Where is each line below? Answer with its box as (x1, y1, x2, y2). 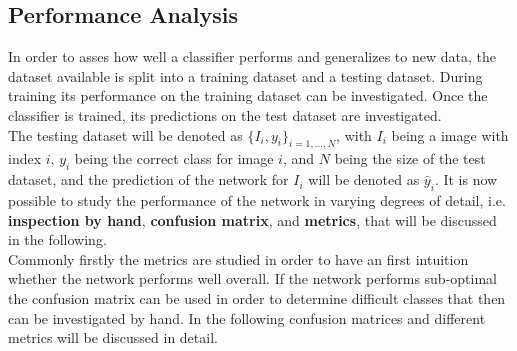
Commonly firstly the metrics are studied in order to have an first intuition (8, 248, 469, 269)
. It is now (434, 169, 498, 190)
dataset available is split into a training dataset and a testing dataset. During (8, 65, 483, 86)
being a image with (391, 124, 509, 145)
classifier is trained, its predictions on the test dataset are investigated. (8, 104, 442, 125)
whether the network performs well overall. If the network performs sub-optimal (8, 268, 497, 289)
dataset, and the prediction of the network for (8, 169, 289, 190)
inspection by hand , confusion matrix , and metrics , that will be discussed (8, 209, 497, 230)
